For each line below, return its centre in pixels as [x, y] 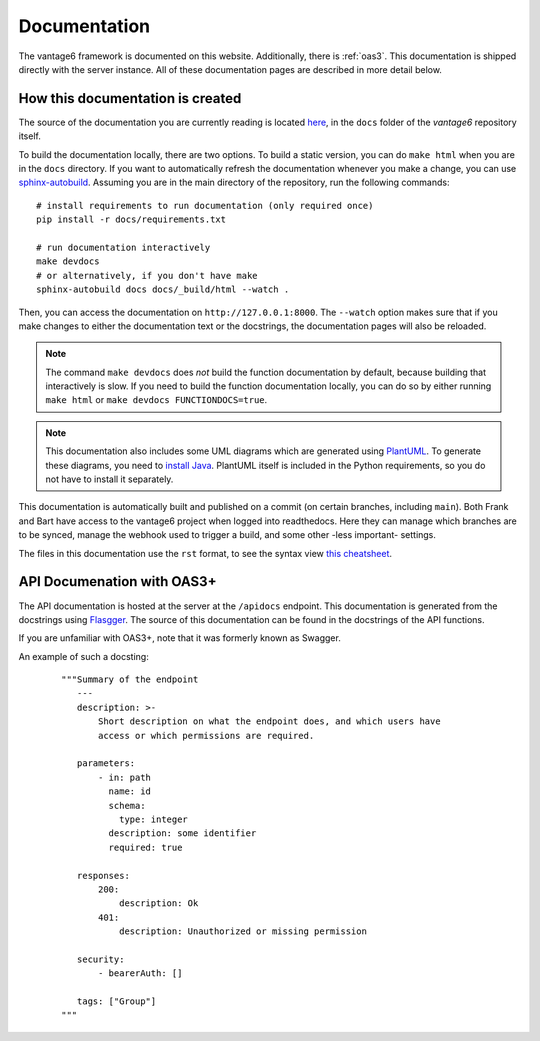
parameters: [106, 763]
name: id [130, 791]
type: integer [153, 819]
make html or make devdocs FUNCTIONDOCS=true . [156, 400]
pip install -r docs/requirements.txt [131, 219]
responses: [103, 875]
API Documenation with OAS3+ [117, 581]
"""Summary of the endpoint [130, 679]
